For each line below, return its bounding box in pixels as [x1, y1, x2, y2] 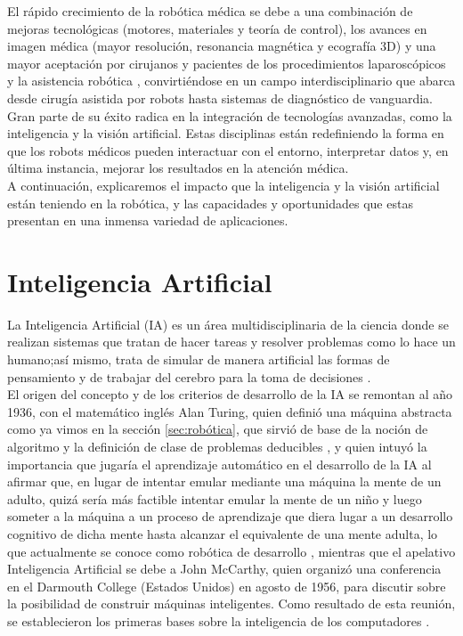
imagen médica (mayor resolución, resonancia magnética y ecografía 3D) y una [7, 37, 436, 55]
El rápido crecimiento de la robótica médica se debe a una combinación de [7, 2, 413, 20]
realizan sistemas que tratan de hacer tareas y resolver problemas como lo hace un [7, 332, 456, 351]
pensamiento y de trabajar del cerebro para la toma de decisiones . [7, 367, 371, 386]
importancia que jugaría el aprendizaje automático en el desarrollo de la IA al [7, 454, 432, 473]
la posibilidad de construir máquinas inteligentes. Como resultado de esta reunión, [7, 594, 456, 613]
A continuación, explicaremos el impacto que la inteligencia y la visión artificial [7, 175, 440, 194]
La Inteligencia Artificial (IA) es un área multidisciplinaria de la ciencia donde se [7, 314, 449, 333]
